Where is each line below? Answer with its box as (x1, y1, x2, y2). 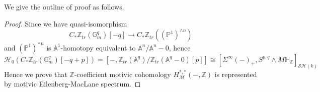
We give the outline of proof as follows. (4, 1, 124, 11)
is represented (214, 68, 257, 79)
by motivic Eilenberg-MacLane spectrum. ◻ (4, 78, 141, 89)
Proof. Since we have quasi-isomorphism (4, 18, 127, 28)
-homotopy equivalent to (60, 42, 136, 52)
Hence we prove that (4, 68, 67, 79)
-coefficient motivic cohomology (74, 68, 171, 79)
